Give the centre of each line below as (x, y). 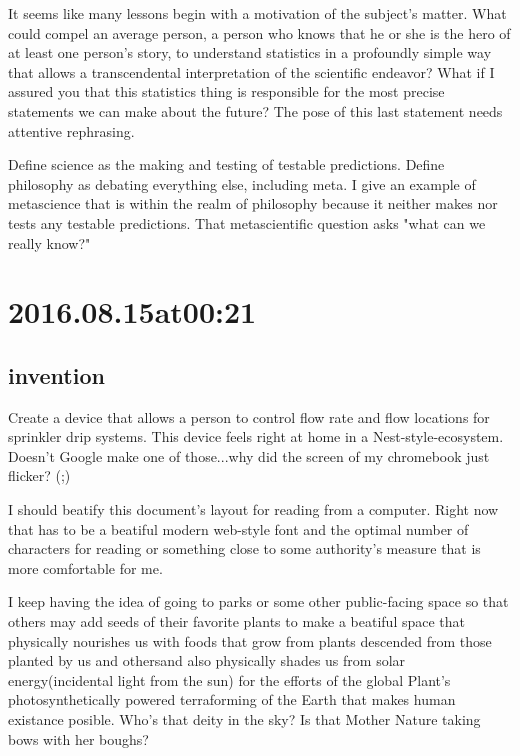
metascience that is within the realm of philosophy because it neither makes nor (253, 203)
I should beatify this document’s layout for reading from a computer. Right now (253, 509)
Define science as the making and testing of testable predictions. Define (226, 164)
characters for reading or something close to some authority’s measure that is (244, 548)
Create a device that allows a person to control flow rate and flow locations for (249, 416)
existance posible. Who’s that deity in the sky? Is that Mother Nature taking (244, 719)
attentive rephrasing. (71, 130)
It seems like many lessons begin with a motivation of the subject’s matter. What (257, 13)
